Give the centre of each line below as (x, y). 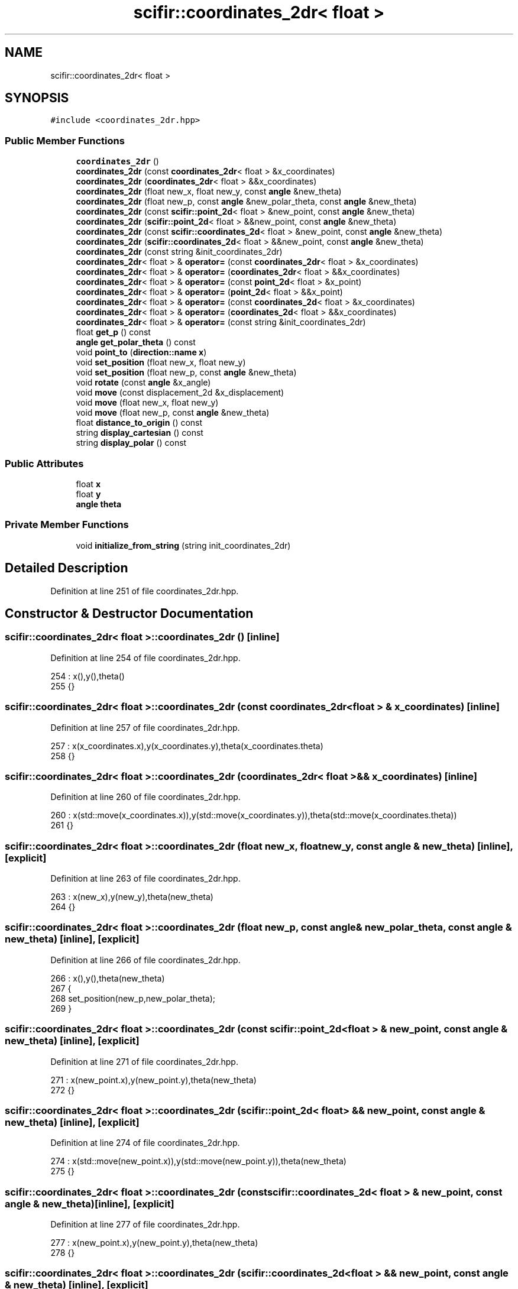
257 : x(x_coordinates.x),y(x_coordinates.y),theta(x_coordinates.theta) (187, 746)
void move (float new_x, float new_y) (147, 403)
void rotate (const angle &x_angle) (143, 383)
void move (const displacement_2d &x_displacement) (180, 393)
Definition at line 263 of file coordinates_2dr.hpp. (145, 878)
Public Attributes (44, 463)
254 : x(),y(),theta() (88, 676)
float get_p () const (113, 332)
